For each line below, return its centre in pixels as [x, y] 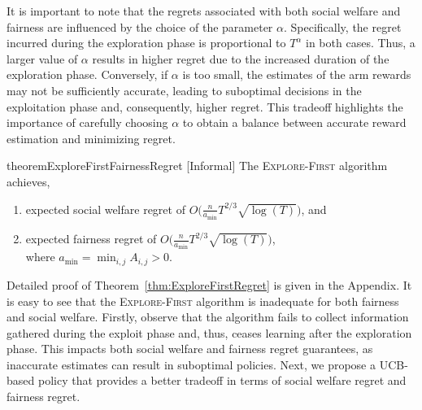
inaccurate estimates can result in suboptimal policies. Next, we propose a [191, 364]
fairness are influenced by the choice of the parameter [140, 26]
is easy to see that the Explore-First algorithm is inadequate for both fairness [203, 301]
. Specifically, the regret [342, 26]
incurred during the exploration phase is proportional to [146, 43]
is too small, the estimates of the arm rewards [297, 74]
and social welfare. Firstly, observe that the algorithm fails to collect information [208, 317]
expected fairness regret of [91, 238]
